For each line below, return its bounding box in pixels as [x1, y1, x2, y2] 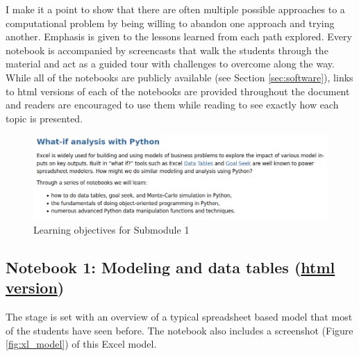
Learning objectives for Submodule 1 [33, 222, 190, 236]
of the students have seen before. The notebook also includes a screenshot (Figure [6, 323, 353, 337]
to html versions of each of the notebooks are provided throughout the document [6, 83, 350, 98]
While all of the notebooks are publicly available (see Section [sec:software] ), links [6, 70, 353, 84]
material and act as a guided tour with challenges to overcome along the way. [6, 56, 335, 71]
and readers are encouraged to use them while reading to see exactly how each [6, 97, 339, 112]
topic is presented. [6, 111, 83, 125]
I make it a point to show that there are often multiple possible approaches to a [6, 2, 345, 16]
